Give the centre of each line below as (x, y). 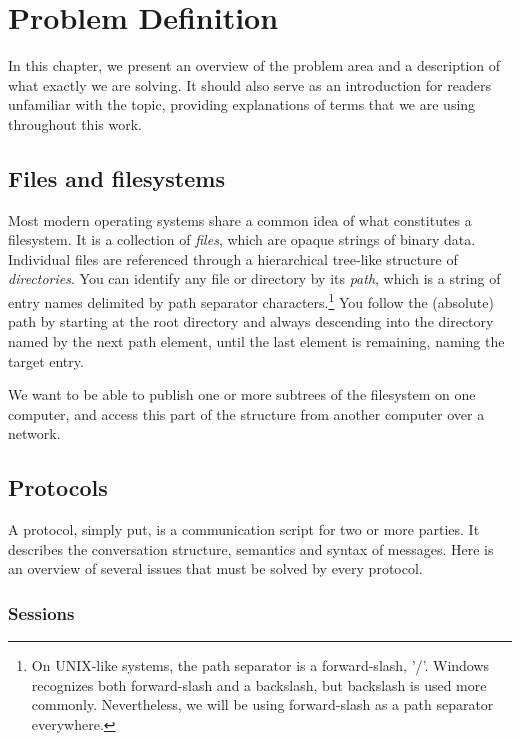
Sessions (41, 612)
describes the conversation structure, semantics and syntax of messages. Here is (251, 548)
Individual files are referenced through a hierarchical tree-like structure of (233, 258)
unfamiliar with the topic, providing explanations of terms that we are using (242, 104)
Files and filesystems (116, 177)
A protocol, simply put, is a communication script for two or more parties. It (244, 529)
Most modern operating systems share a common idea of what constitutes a (240, 219)
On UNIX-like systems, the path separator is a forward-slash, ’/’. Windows (260, 665)
